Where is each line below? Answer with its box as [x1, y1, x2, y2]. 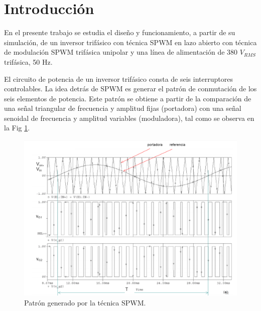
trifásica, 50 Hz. [4, 56, 53, 67]
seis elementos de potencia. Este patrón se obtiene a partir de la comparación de [4, 93, 251, 103]
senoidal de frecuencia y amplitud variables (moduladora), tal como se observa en [4, 112, 254, 123]
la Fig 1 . [4, 122, 30, 133]
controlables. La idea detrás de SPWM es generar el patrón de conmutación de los [4, 83, 257, 94]
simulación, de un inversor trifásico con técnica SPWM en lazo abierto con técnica [4, 37, 257, 47]
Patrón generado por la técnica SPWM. [24, 297, 146, 307]
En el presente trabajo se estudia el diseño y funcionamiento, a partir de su [4, 27, 235, 38]
